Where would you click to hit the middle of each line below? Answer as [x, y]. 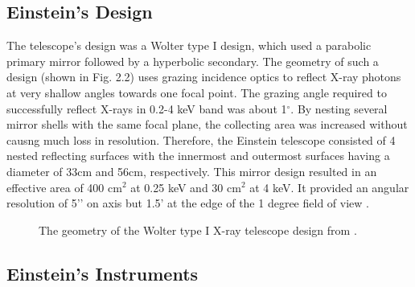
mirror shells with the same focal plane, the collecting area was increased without [207, 124]
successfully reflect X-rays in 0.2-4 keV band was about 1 [147, 108]
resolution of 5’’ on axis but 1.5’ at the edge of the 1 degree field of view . [188, 203]
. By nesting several [339, 108]
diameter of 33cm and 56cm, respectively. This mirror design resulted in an [192, 171]
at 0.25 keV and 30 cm [186, 187]
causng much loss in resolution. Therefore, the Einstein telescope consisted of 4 [201, 139]
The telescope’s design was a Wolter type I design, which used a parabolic [189, 45]
